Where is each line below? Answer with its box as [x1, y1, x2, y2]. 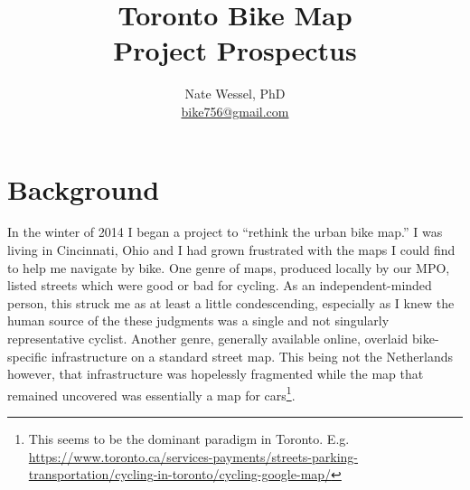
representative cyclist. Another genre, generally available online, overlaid [7, 329, 409, 347]
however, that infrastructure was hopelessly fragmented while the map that [7, 364, 424, 383]
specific [7, 346, 48, 365]
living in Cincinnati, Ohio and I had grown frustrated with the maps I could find [7, 240, 456, 259]
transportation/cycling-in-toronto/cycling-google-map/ [28, 465, 332, 484]
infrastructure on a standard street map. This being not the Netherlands [51, 346, 454, 365]
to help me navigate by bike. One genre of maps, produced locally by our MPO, [7, 258, 450, 277]
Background [7, 170, 160, 207]
